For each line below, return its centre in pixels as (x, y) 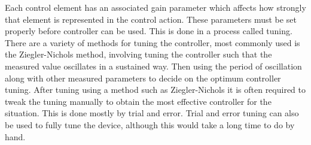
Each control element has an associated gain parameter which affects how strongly (155, 7)
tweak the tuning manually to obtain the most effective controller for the (138, 101)
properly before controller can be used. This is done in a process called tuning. (149, 31)
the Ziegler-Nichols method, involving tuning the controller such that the (138, 54)
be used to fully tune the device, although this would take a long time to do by (150, 124)
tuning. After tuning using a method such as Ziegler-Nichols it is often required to (155, 90)
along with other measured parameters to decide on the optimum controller (143, 78)
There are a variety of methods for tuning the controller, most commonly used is (153, 42)
